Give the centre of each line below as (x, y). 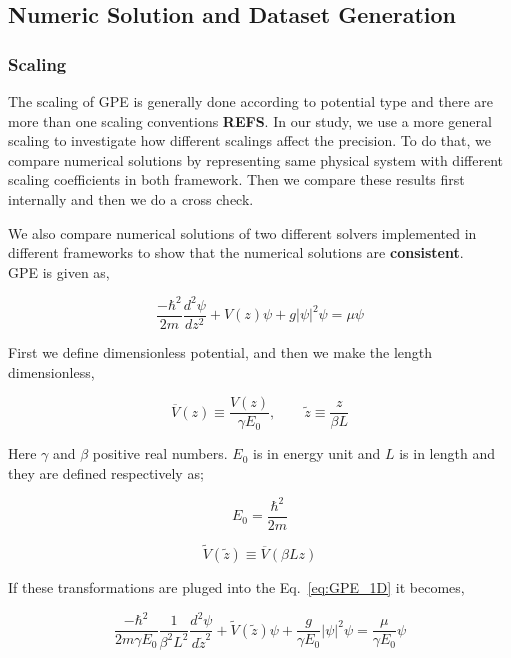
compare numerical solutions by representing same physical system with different (255, 159)
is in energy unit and (317, 453)
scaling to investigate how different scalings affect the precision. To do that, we (250, 140)
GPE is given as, (59, 271)
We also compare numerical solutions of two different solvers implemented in (242, 232)
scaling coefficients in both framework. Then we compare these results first (236, 179)
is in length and (447, 453)
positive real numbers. (160, 453)
